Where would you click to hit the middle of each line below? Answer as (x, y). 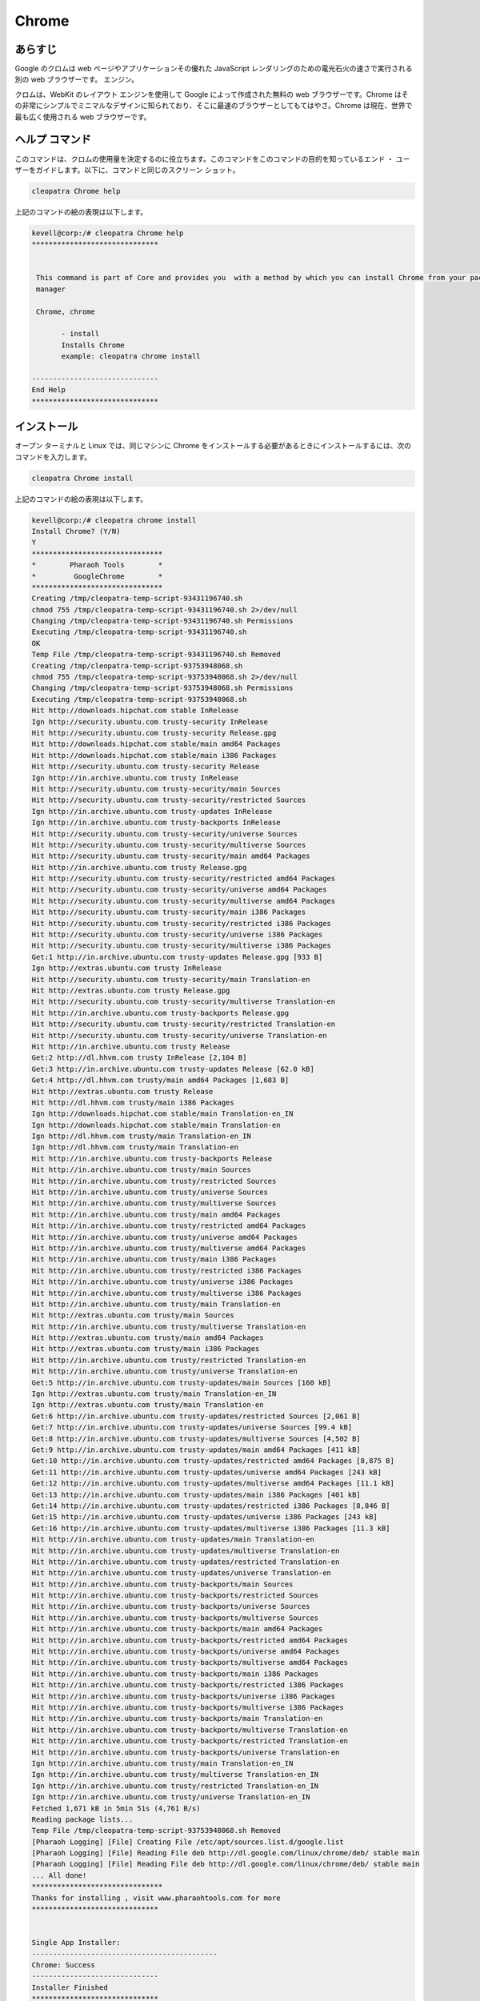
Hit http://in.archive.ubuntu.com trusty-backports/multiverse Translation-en (190, 1730)
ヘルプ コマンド (53, 140)
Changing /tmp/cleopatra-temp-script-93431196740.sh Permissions (162, 621)
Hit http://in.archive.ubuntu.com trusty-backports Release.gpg (160, 1013)
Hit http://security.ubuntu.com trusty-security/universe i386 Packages (177, 935)
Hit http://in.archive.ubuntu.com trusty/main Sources (141, 1170)
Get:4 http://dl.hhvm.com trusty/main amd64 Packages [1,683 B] (160, 1080)
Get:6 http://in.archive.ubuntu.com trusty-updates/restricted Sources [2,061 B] (196, 1416)
